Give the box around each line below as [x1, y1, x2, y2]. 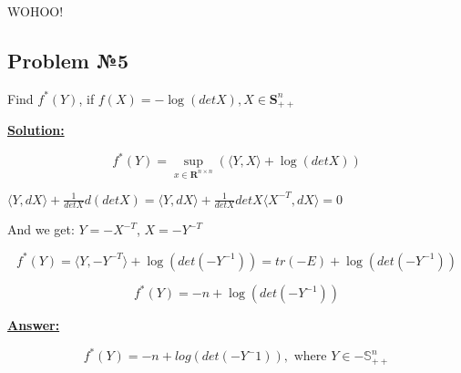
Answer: [7, 316, 60, 335]
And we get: [7, 220, 75, 239]
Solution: [7, 120, 65, 140]
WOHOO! [7, 2, 64, 20]
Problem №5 [7, 46, 129, 74]
